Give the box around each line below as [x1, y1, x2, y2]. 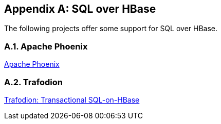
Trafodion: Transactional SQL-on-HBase [4, 95, 140, 104]
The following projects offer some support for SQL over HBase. [4, 24, 218, 33]
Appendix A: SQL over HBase [4, 3, 156, 15]
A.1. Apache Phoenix [4, 41, 88, 52]
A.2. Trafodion [4, 77, 63, 87]
